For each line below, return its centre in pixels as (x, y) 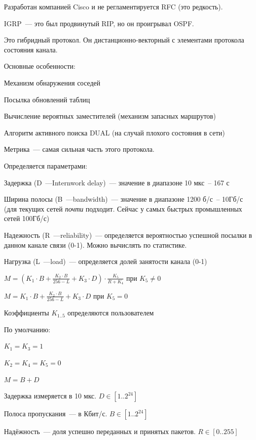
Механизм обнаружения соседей (52, 82)
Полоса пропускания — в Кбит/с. (56, 414)
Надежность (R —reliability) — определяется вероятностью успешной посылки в (128, 235)
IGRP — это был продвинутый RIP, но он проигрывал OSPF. (99, 23)
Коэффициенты (27, 313)
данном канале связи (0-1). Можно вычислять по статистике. (95, 244)
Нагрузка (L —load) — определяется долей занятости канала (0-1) (106, 261)
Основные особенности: (40, 66)
